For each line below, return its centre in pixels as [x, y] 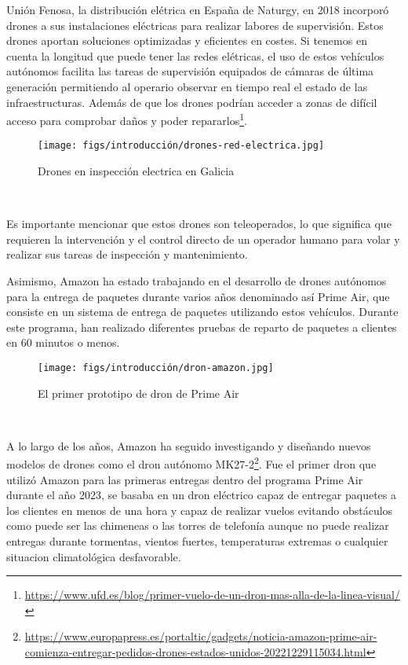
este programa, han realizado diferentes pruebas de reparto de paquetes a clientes [202, 327]
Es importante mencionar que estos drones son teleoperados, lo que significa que [199, 224]
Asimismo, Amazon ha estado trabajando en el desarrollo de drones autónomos [197, 281]
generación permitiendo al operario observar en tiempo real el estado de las [187, 86]
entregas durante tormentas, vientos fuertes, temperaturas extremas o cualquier [197, 541]
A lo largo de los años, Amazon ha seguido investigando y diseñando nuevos [189, 445]
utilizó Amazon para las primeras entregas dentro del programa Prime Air [185, 479]
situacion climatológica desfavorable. [94, 556]
